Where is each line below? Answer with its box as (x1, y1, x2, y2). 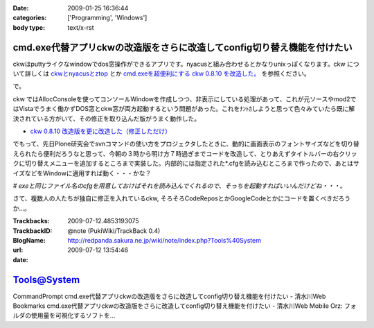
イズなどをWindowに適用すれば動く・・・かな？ (12, 169, 152, 177)
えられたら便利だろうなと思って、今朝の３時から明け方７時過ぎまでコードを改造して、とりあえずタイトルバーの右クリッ (12, 149, 357, 157)
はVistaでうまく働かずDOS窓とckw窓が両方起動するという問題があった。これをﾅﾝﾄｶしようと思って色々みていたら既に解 (12, 105, 355, 113)
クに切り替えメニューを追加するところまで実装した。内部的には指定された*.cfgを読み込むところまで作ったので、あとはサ (12, 159, 359, 168)
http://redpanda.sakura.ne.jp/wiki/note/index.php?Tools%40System (67, 236, 261, 244)
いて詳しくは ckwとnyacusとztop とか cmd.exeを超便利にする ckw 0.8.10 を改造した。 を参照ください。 (12, 69, 311, 78)
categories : (12, 14, 47, 22)
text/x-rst (67, 23, 94, 31)
